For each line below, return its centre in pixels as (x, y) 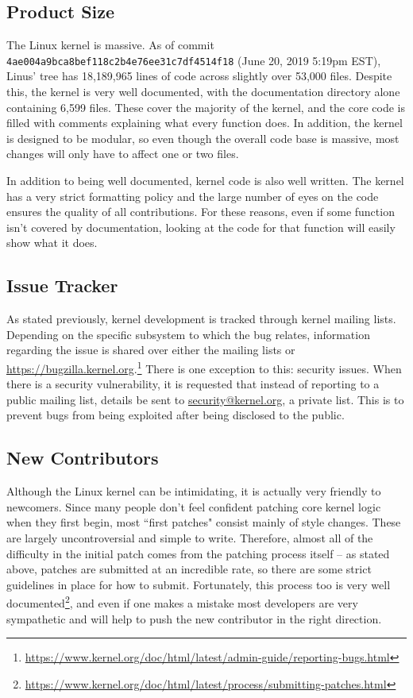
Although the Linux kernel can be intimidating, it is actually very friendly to (194, 491)
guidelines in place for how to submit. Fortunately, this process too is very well (199, 584)
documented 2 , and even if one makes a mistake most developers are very (182, 602)
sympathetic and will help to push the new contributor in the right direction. (194, 618)
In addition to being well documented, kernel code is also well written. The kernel (205, 181)
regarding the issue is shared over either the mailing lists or (151, 350)
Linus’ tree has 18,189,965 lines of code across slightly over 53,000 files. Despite (199, 76)
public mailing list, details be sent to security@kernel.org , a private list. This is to (205, 399)
